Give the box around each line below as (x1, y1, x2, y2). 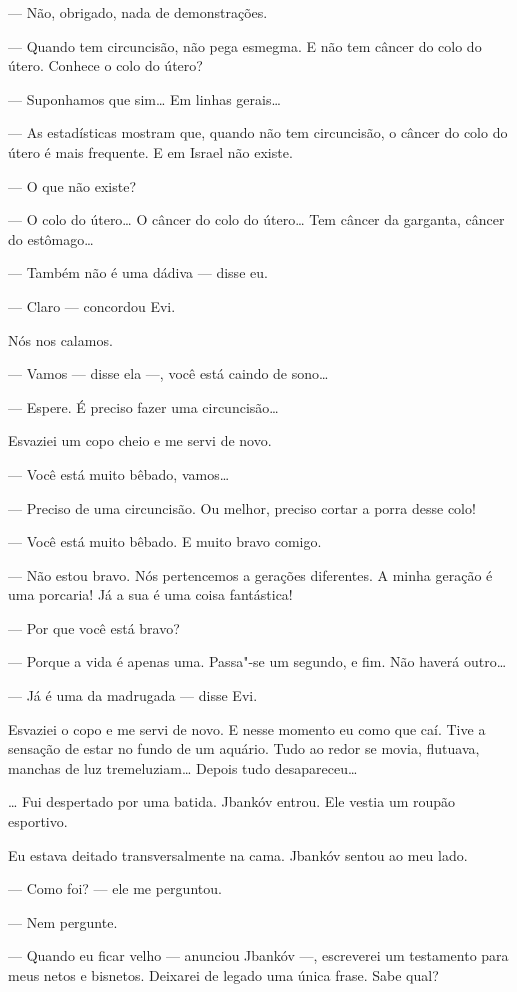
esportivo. (8, 811, 68, 832)
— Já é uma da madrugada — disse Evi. (8, 685, 258, 706)
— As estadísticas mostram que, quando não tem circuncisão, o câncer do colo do (8, 122, 508, 143)
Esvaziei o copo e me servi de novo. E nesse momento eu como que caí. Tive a (8, 718, 486, 739)
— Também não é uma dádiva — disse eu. (8, 262, 268, 283)
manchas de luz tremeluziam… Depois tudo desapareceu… (8, 757, 358, 778)
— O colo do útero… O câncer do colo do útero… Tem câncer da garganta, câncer (8, 209, 505, 230)
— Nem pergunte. (8, 911, 118, 932)
